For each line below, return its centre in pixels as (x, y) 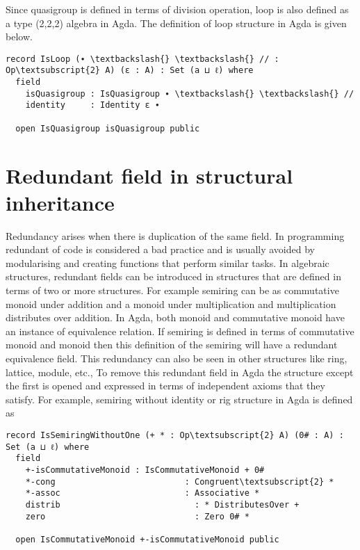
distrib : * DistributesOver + (162, 504)
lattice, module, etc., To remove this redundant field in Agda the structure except (180, 372)
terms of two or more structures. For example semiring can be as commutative (172, 290)
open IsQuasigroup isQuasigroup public (108, 128)
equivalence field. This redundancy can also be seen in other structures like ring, (177, 358)
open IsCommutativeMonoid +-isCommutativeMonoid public (147, 539)
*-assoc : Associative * (142, 493)
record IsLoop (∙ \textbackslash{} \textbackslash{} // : (142, 59)
